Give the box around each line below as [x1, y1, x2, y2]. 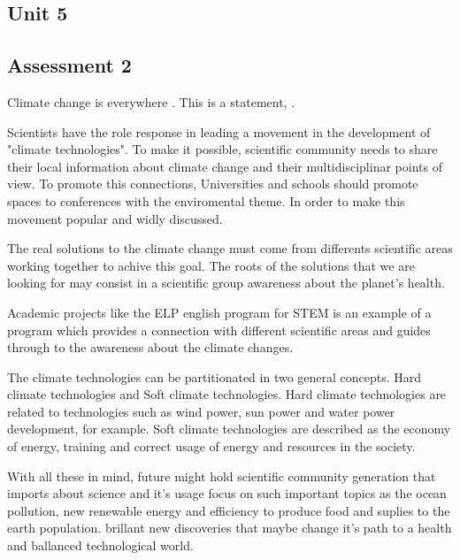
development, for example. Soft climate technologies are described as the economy [7, 419, 451, 438]
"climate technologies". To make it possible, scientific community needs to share [7, 140, 438, 158]
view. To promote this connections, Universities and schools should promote [7, 174, 418, 193]
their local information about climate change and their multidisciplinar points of [7, 157, 442, 175]
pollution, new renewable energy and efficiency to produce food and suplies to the [7, 501, 450, 519]
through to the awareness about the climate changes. [7, 338, 294, 357]
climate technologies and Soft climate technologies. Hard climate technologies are [7, 385, 447, 403]
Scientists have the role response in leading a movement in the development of [7, 122, 431, 141]
